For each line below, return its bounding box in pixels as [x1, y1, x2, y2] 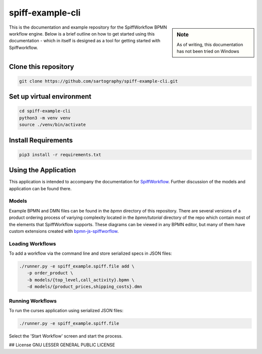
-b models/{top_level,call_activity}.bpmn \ [27, 277, 134, 283]
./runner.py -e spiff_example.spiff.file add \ [19, 264, 134, 269]
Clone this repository [9, 62, 74, 71]
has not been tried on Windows [177, 49, 240, 54]
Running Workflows [9, 297, 57, 304]
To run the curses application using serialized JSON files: [9, 307, 124, 313]
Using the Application [9, 166, 76, 175]
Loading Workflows [9, 240, 56, 247]
